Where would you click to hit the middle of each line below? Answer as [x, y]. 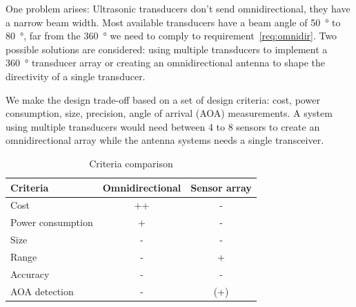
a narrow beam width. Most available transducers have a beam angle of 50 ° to [173, 22]
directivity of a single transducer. [76, 76]
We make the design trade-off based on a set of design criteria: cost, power [163, 99]
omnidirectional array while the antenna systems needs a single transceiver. [165, 140]
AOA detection [42, 291]
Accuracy [30, 273]
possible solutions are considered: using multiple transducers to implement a [167, 49]
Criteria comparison [131, 163]
